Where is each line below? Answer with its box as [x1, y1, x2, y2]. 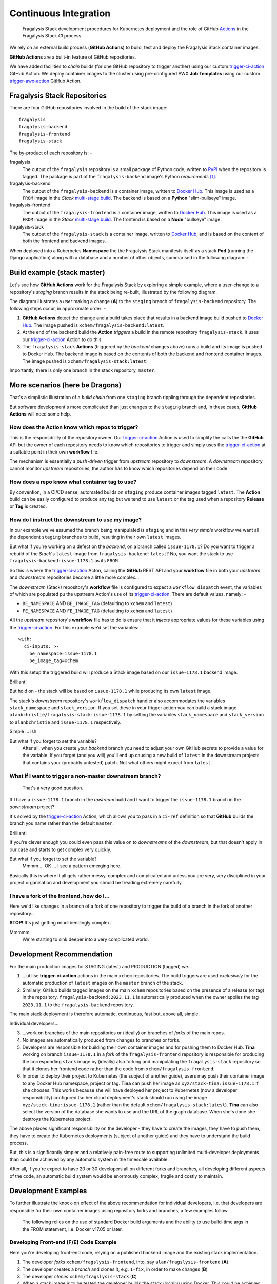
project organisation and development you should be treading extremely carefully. [9, 880, 183, 886]
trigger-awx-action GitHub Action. [9, 78, 82, 84]
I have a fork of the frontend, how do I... [9, 892, 110, 899]
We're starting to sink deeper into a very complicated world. [22, 936, 149, 942]
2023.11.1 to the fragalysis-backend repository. [22, 1002, 134, 1008]
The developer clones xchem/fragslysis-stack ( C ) [22, 1273, 137, 1279]
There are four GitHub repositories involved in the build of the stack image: [9, 104, 168, 110]
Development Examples [9, 1186, 87, 1195]
